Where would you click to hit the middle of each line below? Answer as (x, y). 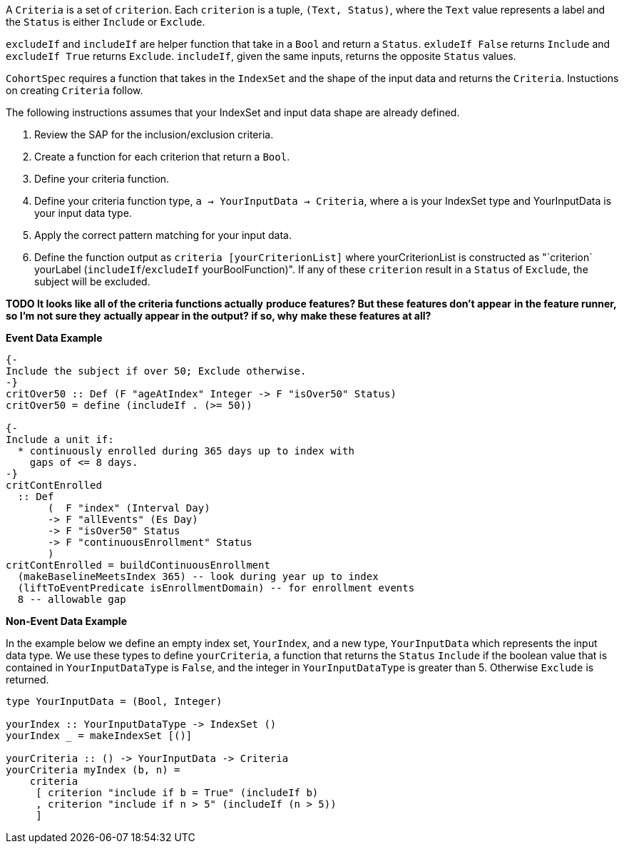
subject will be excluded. (92, 281)
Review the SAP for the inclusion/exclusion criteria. (154, 134)
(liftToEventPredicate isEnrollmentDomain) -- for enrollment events (216, 588)
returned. (27, 680)
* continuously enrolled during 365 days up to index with (186, 451)
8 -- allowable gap (72, 599)
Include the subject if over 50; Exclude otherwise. (156, 371)
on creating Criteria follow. (75, 90)
